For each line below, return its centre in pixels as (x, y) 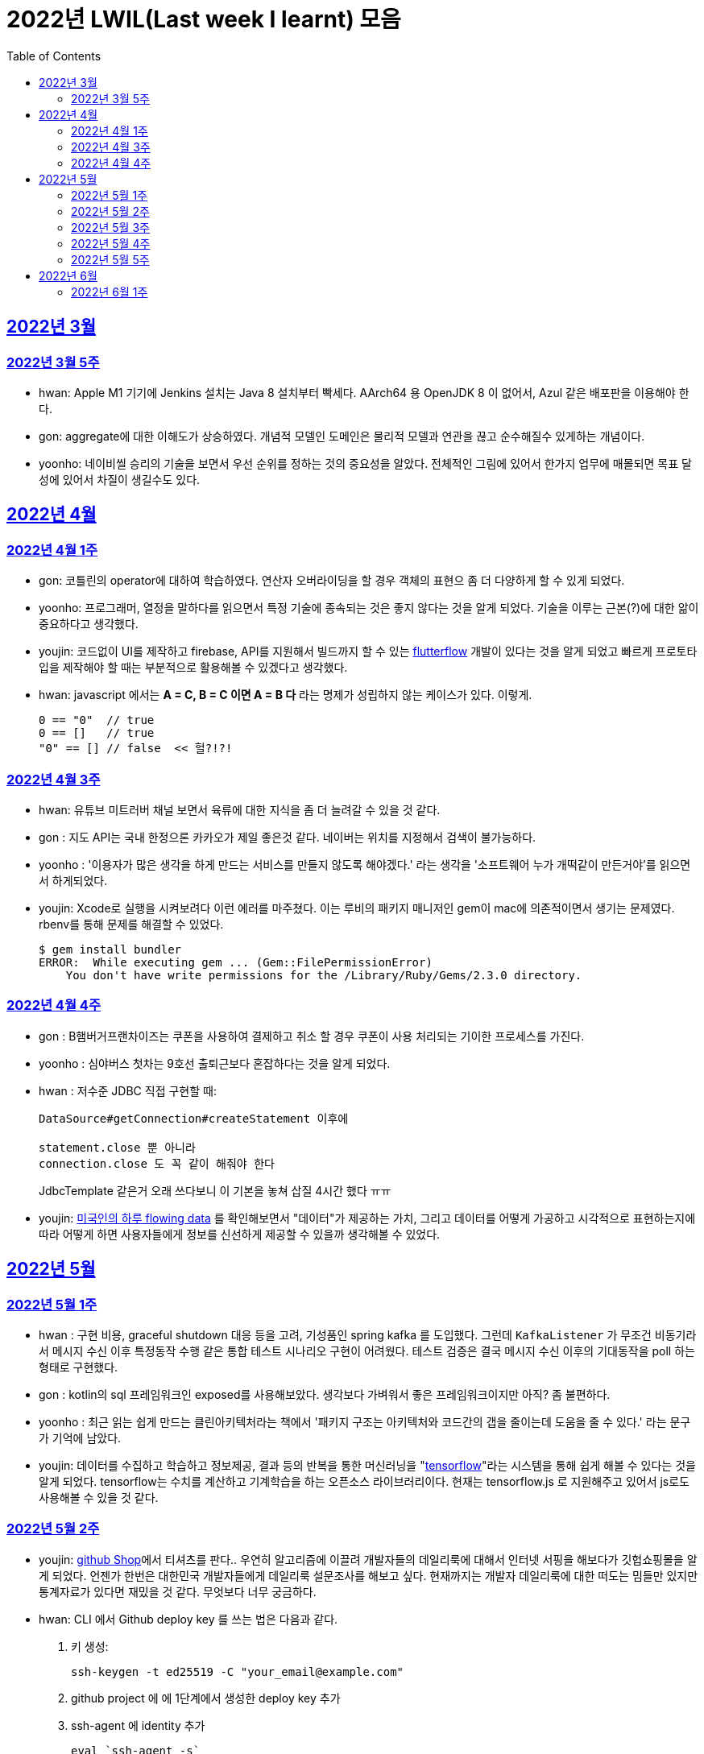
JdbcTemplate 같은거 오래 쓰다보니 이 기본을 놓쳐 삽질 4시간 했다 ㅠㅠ (215, 1190)
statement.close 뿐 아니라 (117, 1147)
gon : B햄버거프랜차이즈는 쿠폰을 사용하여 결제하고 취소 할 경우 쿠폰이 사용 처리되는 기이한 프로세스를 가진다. (312, 1036)
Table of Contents (54, 56)
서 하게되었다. (73, 880)
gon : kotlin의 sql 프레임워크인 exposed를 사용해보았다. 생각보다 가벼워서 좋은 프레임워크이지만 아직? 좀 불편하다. (325, 1394)
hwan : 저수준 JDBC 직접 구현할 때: (128, 1090)
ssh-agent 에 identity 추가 (138, 1725)
